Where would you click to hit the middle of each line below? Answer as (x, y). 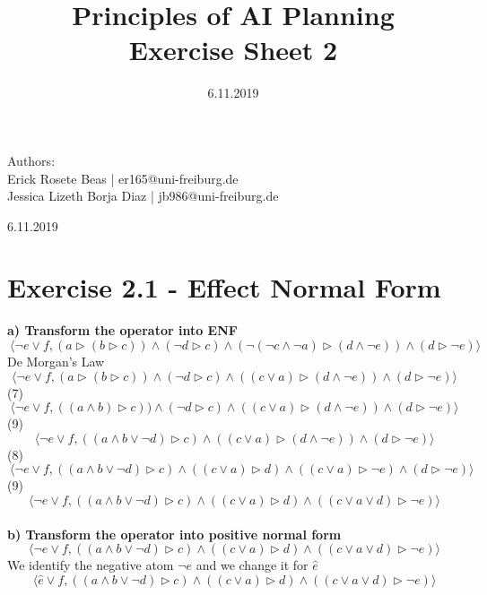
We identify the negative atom (91, 565)
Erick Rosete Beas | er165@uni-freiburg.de (123, 178)
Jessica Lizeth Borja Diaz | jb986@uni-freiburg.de (143, 196)
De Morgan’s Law (56, 361)
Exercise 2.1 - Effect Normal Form (224, 287)
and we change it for (252, 565)
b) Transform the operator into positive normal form (174, 534)
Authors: (31, 160)
